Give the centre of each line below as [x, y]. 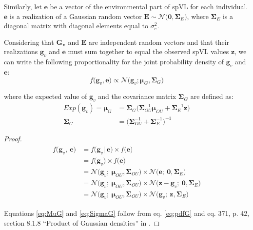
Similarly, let [23, 6]
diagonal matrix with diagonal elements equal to [76, 26]
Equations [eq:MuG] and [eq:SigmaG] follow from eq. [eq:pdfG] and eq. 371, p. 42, [127, 213]
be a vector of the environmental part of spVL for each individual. [149, 6]
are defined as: [212, 96]
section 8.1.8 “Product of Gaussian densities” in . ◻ [82, 223]
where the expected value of [46, 96]
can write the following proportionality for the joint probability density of [114, 62]
